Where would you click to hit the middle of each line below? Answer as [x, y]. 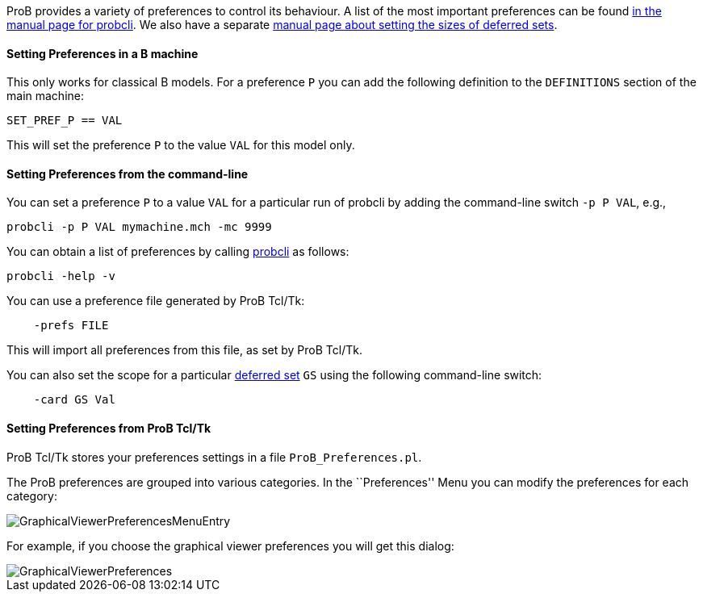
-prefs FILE [71, 326]
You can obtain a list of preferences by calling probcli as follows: [178, 252]
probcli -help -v [61, 276]
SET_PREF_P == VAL [65, 121]
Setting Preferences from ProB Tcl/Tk [109, 429]
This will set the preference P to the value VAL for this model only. [181, 145]
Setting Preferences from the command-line [128, 174]
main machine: [45, 96]
